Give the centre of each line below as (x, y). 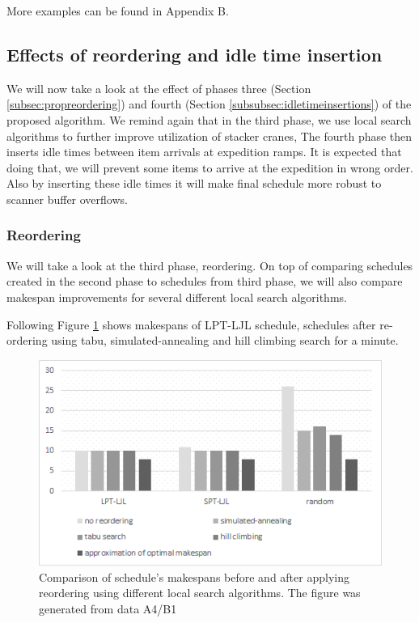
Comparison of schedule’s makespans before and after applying (194, 576)
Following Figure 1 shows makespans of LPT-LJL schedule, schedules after (191, 324)
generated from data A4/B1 (108, 608)
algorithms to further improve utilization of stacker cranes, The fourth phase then (209, 136)
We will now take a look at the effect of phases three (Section (159, 88)
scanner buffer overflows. (67, 199)
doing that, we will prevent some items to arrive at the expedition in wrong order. (210, 167)
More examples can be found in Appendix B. (118, 11)
